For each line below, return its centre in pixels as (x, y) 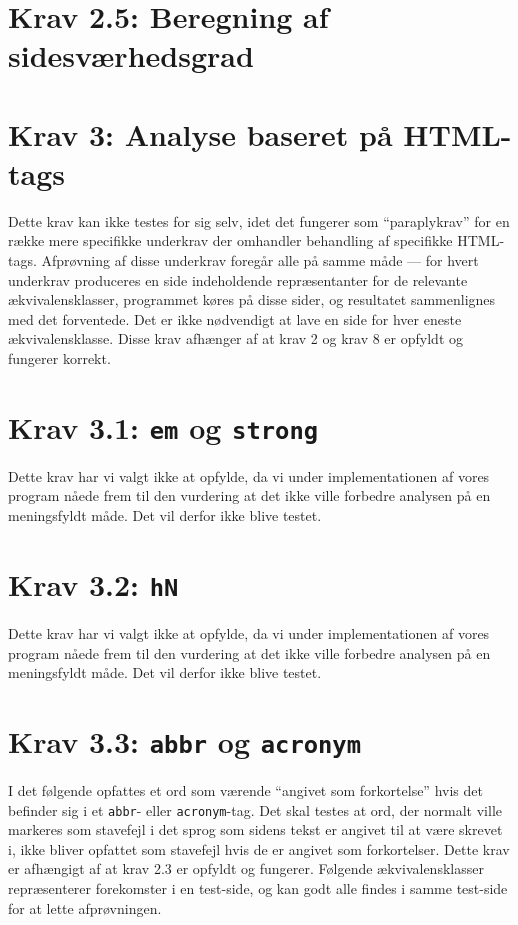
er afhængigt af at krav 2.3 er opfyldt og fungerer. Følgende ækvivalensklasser (246, 868)
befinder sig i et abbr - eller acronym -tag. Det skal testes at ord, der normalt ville (255, 809)
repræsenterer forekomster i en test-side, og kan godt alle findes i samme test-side (258, 887)
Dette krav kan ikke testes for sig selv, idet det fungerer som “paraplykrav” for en (259, 220)
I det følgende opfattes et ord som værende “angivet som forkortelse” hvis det (245, 789)
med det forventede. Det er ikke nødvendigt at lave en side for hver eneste (235, 318)
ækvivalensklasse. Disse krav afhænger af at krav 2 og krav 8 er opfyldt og (235, 338)
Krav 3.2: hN (93, 583)
